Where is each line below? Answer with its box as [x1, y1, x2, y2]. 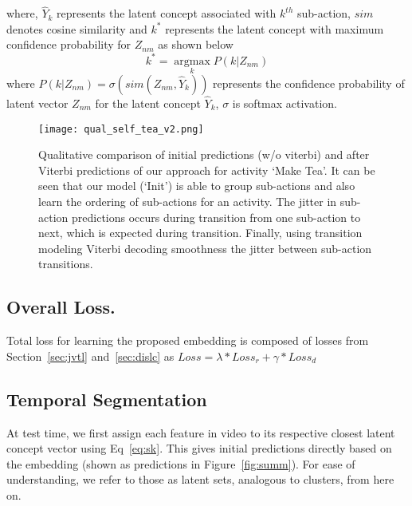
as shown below [158, 36, 233, 53]
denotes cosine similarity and [6, 20, 147, 37]
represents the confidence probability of [213, 74, 405, 91]
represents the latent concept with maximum [165, 20, 384, 37]
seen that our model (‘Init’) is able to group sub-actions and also [38, 177, 355, 194]
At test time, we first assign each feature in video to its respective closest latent [6, 424, 395, 441]
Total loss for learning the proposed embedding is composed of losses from [6, 332, 369, 349]
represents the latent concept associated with [57, 5, 277, 22]
